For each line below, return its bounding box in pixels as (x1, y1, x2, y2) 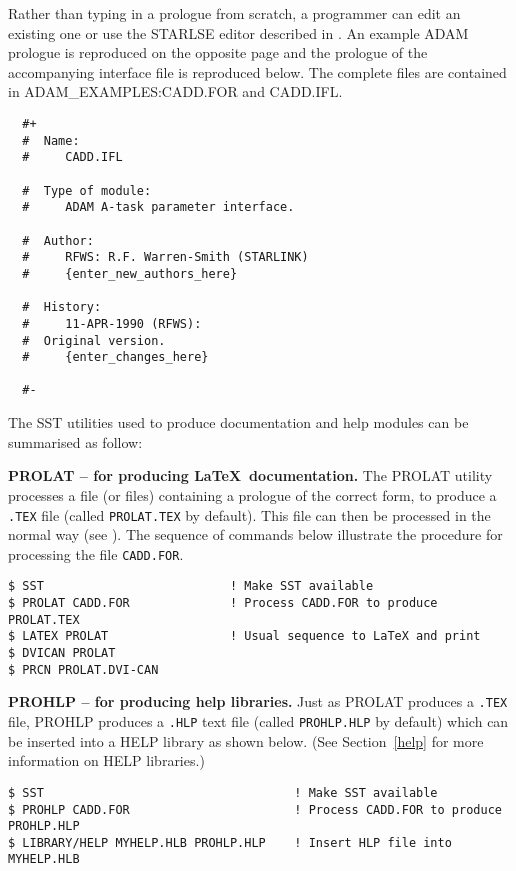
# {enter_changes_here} (22, 350, 209, 365)
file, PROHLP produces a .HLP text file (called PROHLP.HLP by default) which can (8, 711, 509, 731)
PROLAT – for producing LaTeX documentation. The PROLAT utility (8, 465, 493, 486)
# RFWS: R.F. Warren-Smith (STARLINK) (22, 250, 309, 265)
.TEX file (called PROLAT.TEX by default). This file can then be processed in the (8, 504, 491, 525)
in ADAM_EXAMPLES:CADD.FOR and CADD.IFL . (8, 81, 343, 102)
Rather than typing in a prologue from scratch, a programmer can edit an (8, 3, 461, 23)
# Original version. (22, 333, 166, 348)
